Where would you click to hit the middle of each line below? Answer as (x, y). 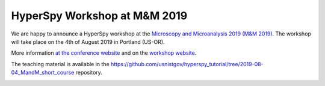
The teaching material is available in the (60, 64)
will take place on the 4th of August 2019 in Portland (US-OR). (88, 41)
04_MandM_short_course (43, 73)
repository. (89, 73)
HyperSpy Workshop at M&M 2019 (99, 16)
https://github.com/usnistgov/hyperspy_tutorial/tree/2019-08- (187, 64)
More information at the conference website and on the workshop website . (104, 53)
